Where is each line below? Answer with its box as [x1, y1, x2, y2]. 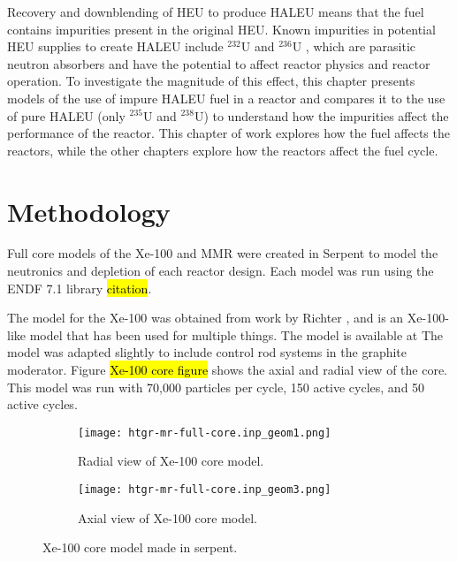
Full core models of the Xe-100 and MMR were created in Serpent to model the [7, 244, 438, 262]
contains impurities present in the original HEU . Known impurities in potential [7, 19, 436, 38]
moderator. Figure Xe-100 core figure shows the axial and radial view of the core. [7, 361, 448, 379]
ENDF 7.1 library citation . [7, 278, 152, 297]
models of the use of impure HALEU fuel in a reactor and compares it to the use [7, 88, 446, 107]
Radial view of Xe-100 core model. [78, 452, 264, 470]
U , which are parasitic [292, 37, 416, 56]
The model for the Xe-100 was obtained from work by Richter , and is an [7, 308, 404, 327]
